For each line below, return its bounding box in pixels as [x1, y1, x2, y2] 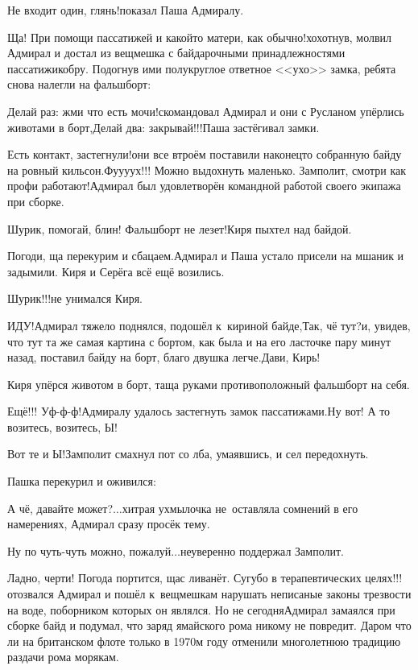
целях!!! [365, 569, 403, 586]
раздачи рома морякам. [7, 648, 119, 665]
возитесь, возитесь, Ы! [7, 418, 118, 435]
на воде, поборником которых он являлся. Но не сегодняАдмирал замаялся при [7, 601, 395, 618]
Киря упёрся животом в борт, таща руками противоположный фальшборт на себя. [7, 375, 410, 392]
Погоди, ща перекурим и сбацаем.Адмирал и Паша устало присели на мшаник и [7, 247, 404, 264]
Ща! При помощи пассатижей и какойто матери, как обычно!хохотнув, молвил [7, 28, 392, 45]
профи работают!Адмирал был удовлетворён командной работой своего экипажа [7, 177, 401, 194]
